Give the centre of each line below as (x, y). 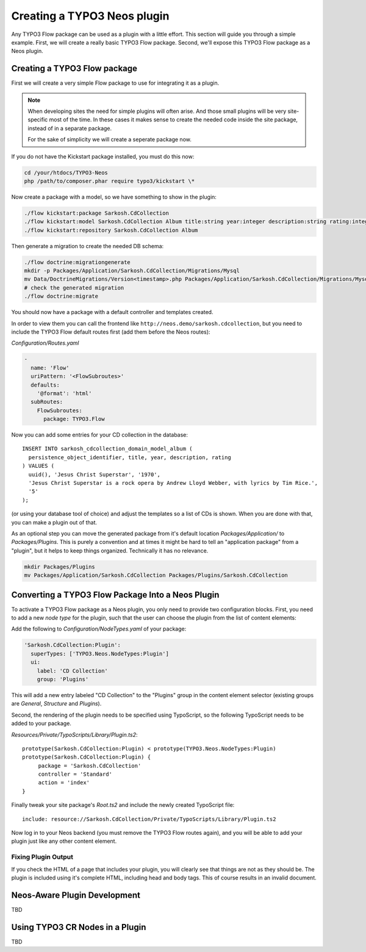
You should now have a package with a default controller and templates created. (112, 312)
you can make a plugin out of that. (54, 522)
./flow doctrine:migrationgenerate (77, 262)
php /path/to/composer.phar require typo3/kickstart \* (109, 181)
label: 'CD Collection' (72, 671)
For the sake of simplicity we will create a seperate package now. (109, 140)
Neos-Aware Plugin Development (76, 895)
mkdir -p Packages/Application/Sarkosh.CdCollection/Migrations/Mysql (132, 271)
